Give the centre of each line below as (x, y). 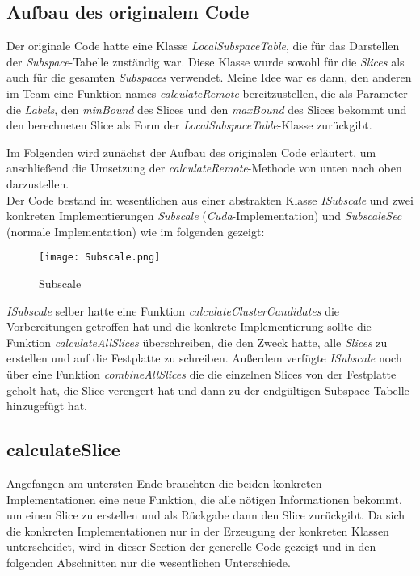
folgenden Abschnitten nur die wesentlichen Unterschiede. (149, 562)
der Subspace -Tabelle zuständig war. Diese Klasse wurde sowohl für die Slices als (206, 61)
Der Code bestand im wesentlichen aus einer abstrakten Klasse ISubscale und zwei (210, 199)
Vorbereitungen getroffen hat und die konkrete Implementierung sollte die (189, 326)
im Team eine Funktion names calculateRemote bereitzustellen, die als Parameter (207, 93)
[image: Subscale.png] (100, 258)
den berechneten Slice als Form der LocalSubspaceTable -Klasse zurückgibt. (189, 125)
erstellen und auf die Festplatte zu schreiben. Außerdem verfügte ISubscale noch (204, 358)
